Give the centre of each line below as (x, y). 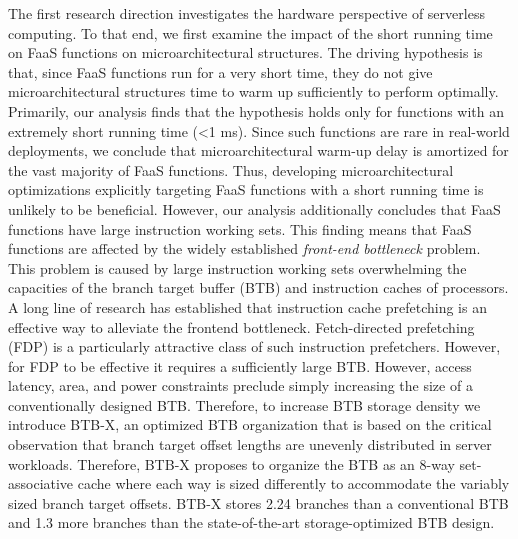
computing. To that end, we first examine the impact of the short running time (250, 32)
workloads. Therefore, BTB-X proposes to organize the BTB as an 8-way (231, 463)
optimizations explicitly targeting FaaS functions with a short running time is (246, 189)
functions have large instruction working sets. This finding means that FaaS (240, 228)
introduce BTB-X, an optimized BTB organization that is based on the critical (250, 424)
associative (41, 483)
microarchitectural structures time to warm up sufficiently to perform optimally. (253, 91)
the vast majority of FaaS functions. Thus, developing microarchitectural (231, 169)
